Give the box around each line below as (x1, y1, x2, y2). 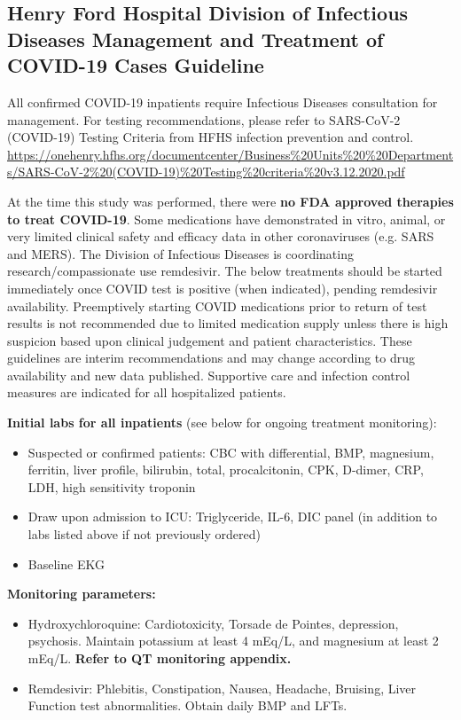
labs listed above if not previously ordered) (27, 525, 261, 544)
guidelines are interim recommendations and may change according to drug (7, 348, 416, 367)
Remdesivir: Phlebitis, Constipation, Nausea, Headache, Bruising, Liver (27, 678, 417, 697)
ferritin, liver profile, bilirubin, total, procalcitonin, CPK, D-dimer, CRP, (27, 460, 424, 479)
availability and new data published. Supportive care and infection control (7, 365, 410, 384)
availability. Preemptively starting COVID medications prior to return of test (7, 296, 427, 315)
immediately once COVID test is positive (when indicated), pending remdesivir (7, 278, 438, 297)
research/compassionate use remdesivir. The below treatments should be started (7, 262, 442, 280)
